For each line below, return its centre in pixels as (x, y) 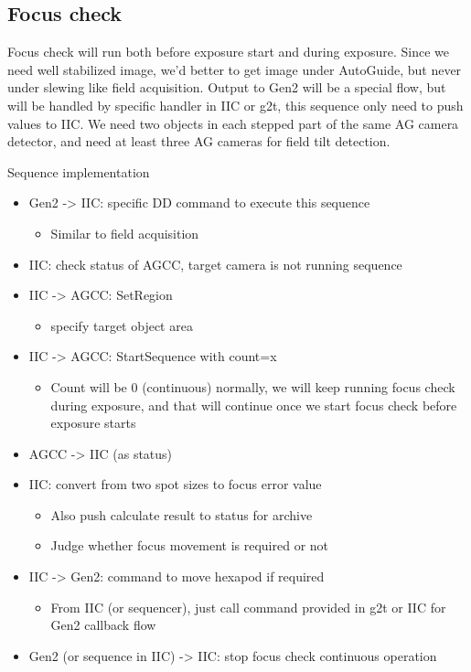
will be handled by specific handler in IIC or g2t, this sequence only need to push (235, 105)
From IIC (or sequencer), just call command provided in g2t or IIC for (248, 607)
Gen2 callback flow (103, 625)
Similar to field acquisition (125, 233)
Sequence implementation (79, 171)
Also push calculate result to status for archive (182, 514)
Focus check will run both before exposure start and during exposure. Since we (228, 52)
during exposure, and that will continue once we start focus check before (254, 405)
